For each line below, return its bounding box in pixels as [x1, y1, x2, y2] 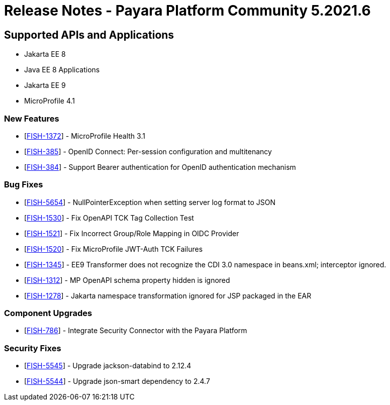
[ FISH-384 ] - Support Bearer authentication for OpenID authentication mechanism [24, 162, 296, 171]
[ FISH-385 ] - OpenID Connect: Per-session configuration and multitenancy [24, 147, 272, 156]
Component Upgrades [4, 308, 92, 319]
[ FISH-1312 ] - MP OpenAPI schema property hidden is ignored [24, 275, 230, 284]
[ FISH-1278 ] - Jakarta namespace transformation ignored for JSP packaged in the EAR [24, 291, 312, 300]
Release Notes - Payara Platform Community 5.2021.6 [4, 2, 371, 19]
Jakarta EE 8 [24, 50, 66, 59]
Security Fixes [4, 343, 61, 353]
